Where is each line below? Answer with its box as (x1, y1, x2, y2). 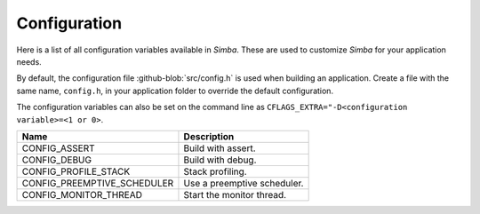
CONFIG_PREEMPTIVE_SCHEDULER (21, 177, 174, 189)
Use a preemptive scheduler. (183, 177, 304, 189)
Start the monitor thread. (183, 188, 287, 201)
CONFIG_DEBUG (21, 154, 92, 166)
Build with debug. (183, 154, 257, 166)
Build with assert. (183, 142, 257, 155)
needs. (16, 56, 42, 67)
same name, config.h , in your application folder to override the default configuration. (16, 85, 333, 96)
